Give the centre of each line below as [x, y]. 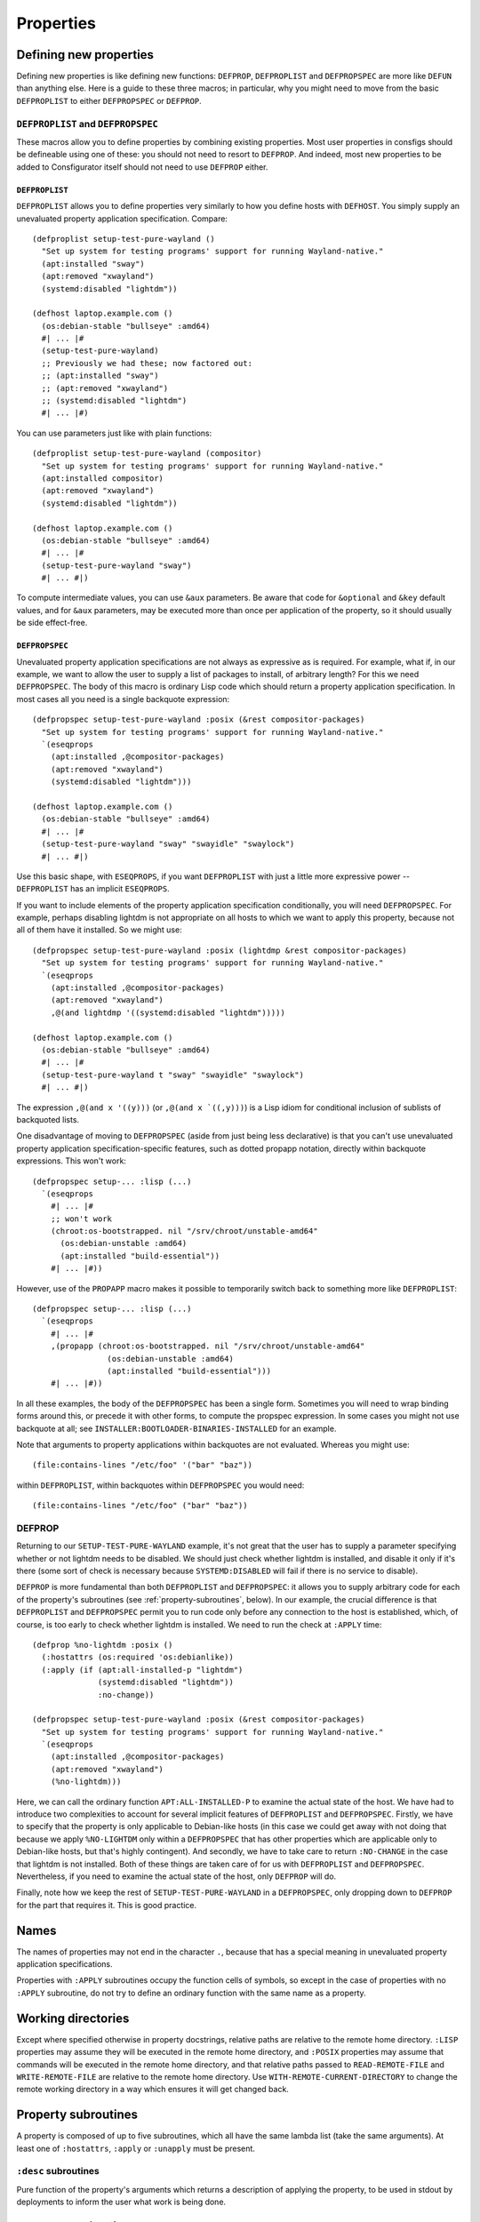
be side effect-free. [52, 623]
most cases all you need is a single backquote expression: [123, 699]
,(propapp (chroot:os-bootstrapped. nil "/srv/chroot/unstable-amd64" [208, 1346]
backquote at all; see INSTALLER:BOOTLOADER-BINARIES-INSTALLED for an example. [176, 1428]
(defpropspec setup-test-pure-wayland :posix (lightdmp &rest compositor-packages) [220, 950]
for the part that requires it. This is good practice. [107, 1905]
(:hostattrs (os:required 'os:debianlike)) [138, 1657]
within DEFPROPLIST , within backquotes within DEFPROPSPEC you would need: [160, 1485]
